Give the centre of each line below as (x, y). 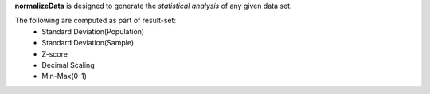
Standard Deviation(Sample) (88, 43)
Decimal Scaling (68, 65)
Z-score (55, 54)
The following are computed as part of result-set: (96, 21)
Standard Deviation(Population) (93, 31)
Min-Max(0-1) (64, 76)
